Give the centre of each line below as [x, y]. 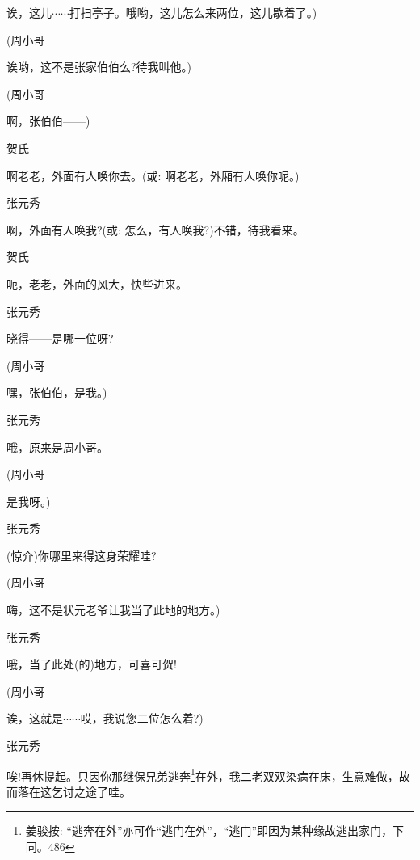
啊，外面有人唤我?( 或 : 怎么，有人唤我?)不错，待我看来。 [155, 229]
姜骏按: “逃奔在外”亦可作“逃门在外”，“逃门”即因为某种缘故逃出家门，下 [214, 830]
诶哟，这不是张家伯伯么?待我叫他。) [99, 67]
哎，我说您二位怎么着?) [142, 718]
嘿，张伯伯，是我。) [57, 392]
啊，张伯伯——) [48, 121]
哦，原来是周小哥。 [57, 447]
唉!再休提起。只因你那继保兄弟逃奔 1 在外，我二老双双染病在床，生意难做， [203, 774]
